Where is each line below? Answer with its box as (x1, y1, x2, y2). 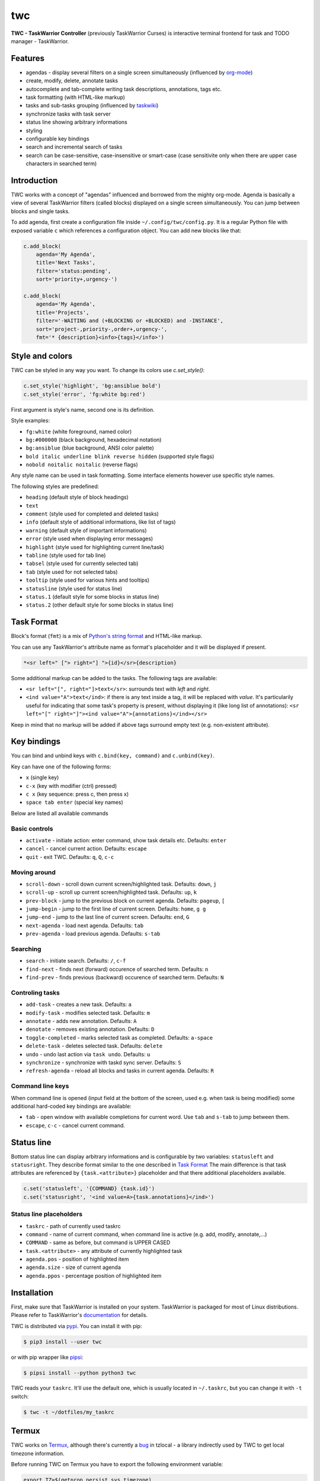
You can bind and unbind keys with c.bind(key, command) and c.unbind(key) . (11, 752, 215, 759)
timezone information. (11, 1450, 65, 1457)
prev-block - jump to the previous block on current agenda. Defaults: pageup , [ (25, 897, 225, 904)
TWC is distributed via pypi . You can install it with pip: (11, 1322, 142, 1329)
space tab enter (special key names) (25, 799, 124, 806)
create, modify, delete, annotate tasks (25, 77, 119, 84)
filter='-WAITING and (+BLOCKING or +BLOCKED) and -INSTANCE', (36, 318, 224, 324)
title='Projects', (36, 309, 89, 316)
